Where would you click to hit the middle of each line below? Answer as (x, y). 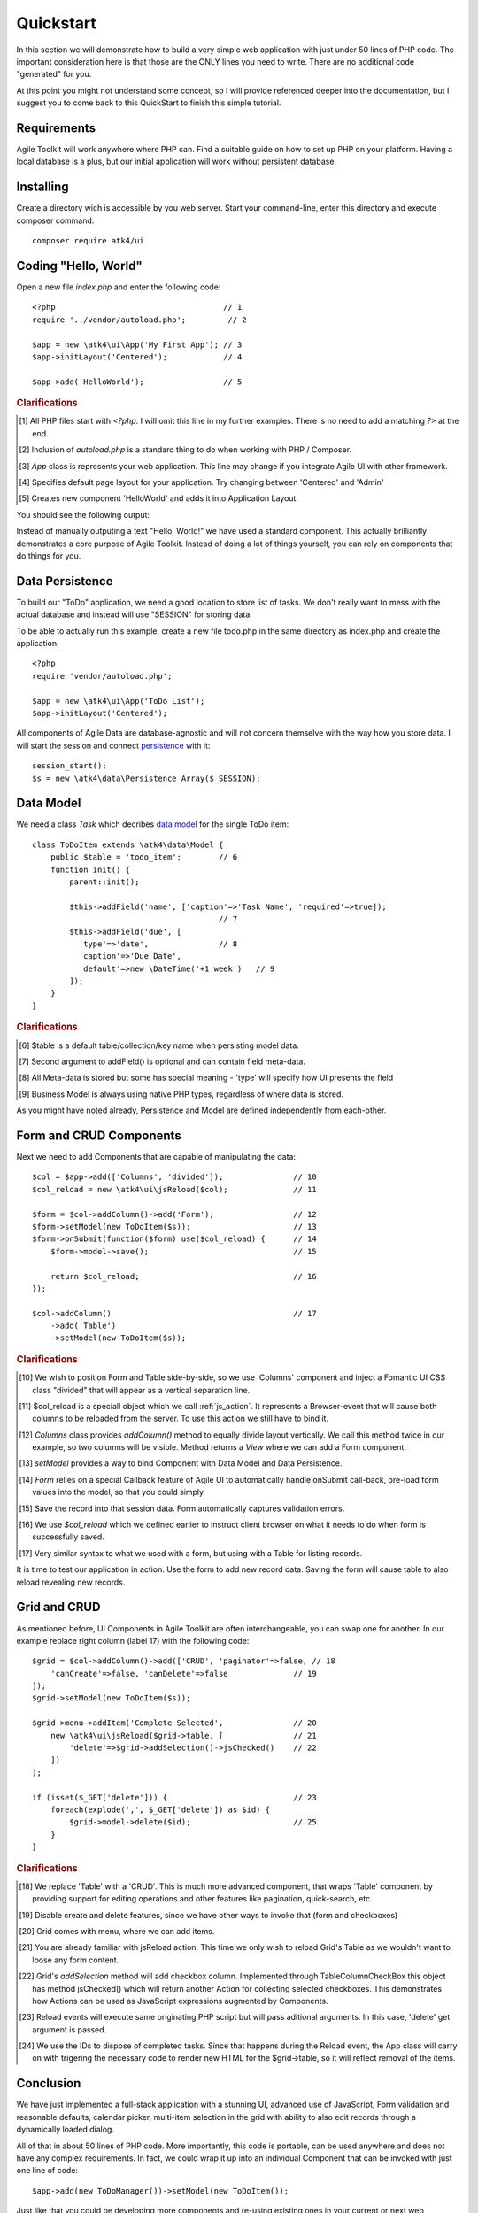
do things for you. (49, 555)
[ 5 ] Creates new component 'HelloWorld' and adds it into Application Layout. (158, 498)
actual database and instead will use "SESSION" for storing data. (134, 614)
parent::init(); (104, 882)
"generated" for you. (54, 74)
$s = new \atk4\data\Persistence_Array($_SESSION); (146, 778)
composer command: (55, 220)
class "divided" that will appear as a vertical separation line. (141, 1390)
